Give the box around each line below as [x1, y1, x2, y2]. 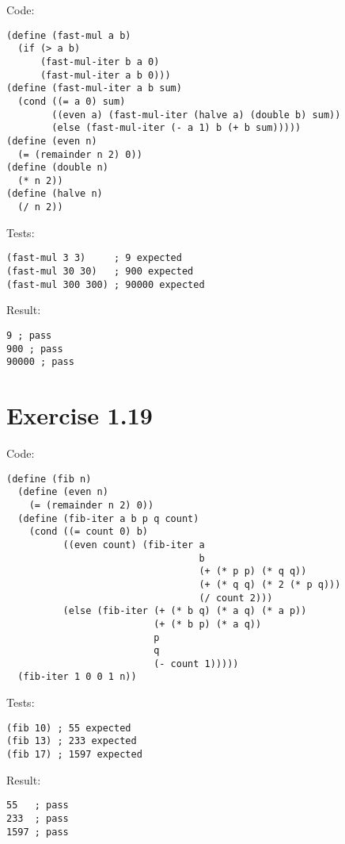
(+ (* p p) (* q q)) [199, 566, 307, 577]
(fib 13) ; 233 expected [6, 735, 137, 747]
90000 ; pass [6, 356, 74, 368]
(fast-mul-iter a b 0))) [40, 69, 171, 81]
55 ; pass [6, 800, 69, 811]
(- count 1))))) [154, 658, 239, 669]
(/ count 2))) [199, 592, 273, 604]
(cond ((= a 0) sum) [17, 95, 126, 107]
